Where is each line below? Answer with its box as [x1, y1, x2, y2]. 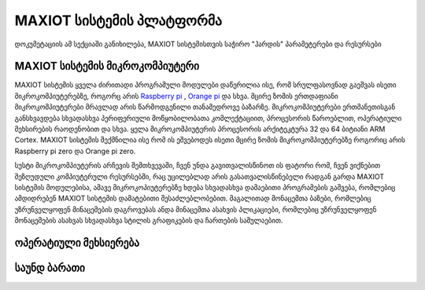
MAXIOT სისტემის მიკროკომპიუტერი [14, 60, 200, 73]
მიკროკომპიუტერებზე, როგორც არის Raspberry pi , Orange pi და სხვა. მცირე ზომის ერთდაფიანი [14, 91, 338, 101]
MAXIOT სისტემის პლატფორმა [14, 12, 223, 29]
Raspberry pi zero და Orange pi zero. [14, 146, 136, 156]
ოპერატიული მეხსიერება [14, 236, 140, 249]
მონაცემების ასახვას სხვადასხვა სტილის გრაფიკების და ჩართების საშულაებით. [14, 216, 283, 226]
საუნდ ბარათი [14, 261, 86, 274]
